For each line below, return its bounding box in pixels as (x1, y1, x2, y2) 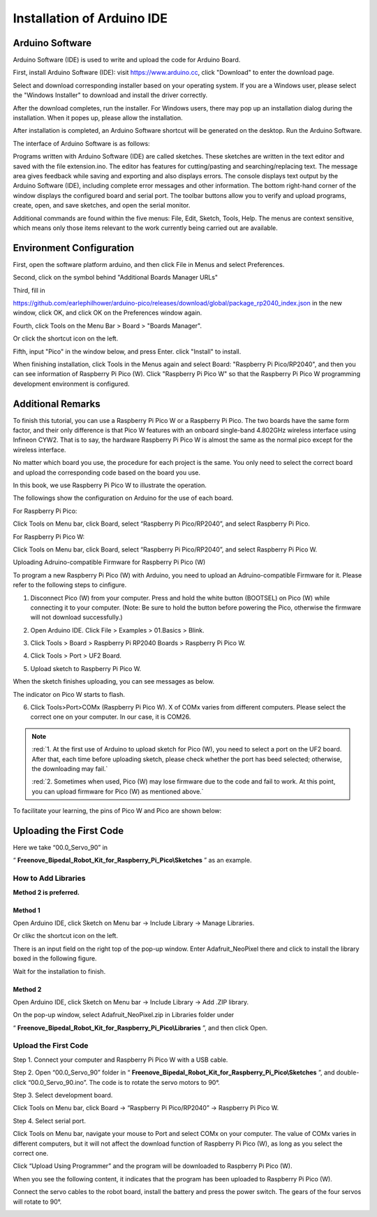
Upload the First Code (13, 1041, 89, 1051)
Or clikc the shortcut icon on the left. (13, 932, 119, 940)
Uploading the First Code (13, 825, 124, 837)
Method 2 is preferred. (13, 888, 80, 896)
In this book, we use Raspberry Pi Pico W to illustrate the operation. (13, 481, 207, 489)
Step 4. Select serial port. (13, 1116, 87, 1125)
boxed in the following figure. (13, 954, 97, 963)
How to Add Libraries (13, 874, 86, 884)
